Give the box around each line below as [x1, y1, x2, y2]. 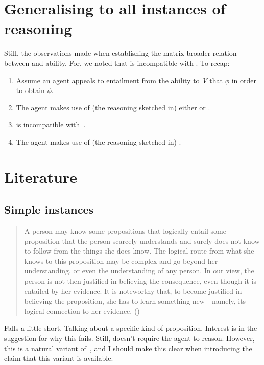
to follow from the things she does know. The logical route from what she [24, 245, 254, 256]
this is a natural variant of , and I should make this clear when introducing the [4, 343, 252, 353]
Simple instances [4, 201, 93, 217]
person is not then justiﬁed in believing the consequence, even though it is [24, 276, 257, 286]
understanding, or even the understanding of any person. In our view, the [24, 265, 254, 276]
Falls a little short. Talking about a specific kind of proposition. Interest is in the [4, 323, 257, 333]
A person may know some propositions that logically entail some [24, 225, 226, 236]
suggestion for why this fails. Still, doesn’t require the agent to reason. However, [4, 332, 255, 343]
